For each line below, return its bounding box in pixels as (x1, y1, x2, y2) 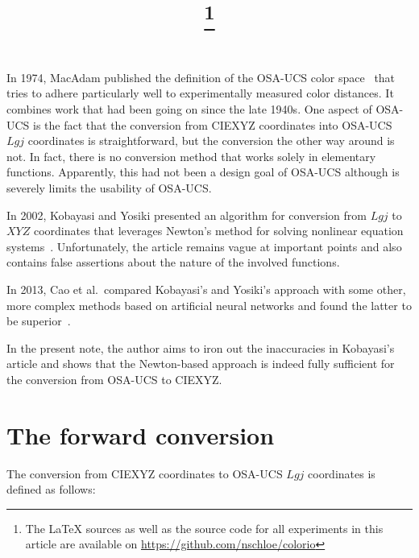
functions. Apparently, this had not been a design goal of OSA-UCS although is (6, 163, 400, 180)
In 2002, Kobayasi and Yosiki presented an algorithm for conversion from (6, 206, 367, 223)
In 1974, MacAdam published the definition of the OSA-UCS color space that (6, 68, 396, 85)
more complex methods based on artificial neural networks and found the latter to (6, 296, 412, 313)
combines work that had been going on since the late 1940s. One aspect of (6, 101, 372, 118)
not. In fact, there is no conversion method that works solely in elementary (6, 147, 376, 164)
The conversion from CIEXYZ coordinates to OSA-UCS (6, 465, 283, 482)
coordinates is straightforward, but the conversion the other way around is (27, 132, 395, 149)
